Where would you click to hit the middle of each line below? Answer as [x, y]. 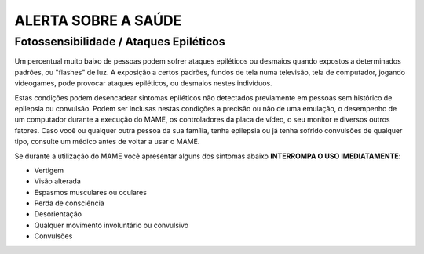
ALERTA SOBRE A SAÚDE [98, 20]
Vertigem [49, 170]
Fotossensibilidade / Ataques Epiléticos [120, 42]
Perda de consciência [69, 203]
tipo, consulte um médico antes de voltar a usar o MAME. [107, 142]
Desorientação [58, 214]
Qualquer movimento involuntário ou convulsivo [111, 225]
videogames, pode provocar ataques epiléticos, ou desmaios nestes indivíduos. [143, 83]
